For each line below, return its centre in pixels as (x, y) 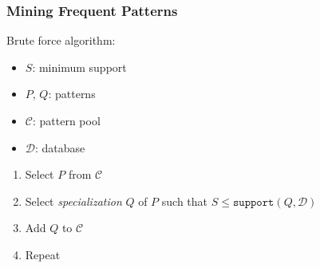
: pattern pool (66, 120)
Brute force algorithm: (61, 40)
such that (185, 201)
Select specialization (73, 201)
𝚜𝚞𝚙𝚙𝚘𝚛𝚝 (253, 202)
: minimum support (79, 67)
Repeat (43, 254)
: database (60, 147)
